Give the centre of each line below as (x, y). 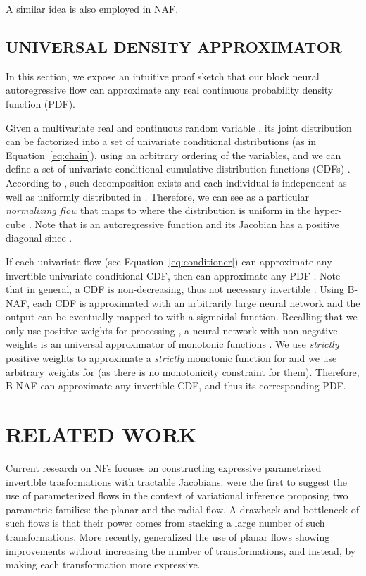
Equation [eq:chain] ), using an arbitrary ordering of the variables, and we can (173, 155)
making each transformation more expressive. (103, 564)
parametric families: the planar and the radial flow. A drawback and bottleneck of (182, 509)
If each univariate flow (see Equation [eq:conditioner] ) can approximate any (169, 261)
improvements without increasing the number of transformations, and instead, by (181, 550)
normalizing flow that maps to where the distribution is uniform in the (158, 210)
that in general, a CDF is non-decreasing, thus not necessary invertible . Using (175, 289)
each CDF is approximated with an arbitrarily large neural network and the (196, 302)
